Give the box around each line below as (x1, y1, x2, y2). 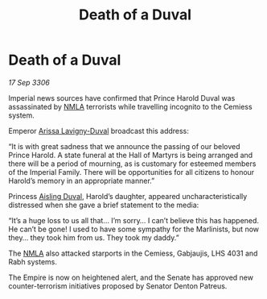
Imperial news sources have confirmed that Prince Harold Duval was (8, 93, 236, 102)
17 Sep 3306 (8, 77, 50, 87)
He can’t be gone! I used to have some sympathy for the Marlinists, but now (8, 224, 260, 234)
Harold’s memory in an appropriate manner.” (8, 176, 155, 185)
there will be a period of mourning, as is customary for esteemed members (8, 159, 257, 168)
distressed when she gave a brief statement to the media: (8, 200, 199, 210)
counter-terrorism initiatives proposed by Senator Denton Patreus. (8, 280, 228, 291)
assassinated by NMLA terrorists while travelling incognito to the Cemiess (8, 102, 253, 111)
